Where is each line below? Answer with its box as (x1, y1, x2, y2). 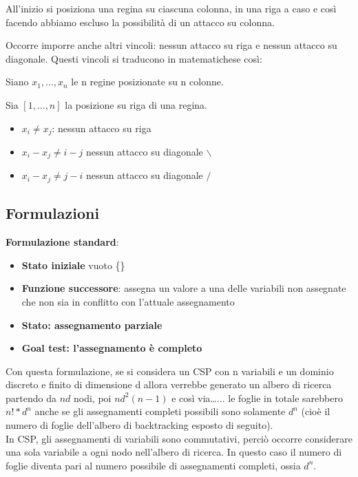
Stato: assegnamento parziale (21, 317, 162, 332)
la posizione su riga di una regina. (65, 97, 208, 112)
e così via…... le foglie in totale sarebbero (171, 390, 343, 405)
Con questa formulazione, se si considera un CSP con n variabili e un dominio (6, 363, 334, 378)
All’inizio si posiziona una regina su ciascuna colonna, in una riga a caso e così (6, 1, 337, 15)
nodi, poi (73, 390, 112, 405)
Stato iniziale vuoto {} (21, 257, 125, 272)
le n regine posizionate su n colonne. (71, 74, 224, 89)
